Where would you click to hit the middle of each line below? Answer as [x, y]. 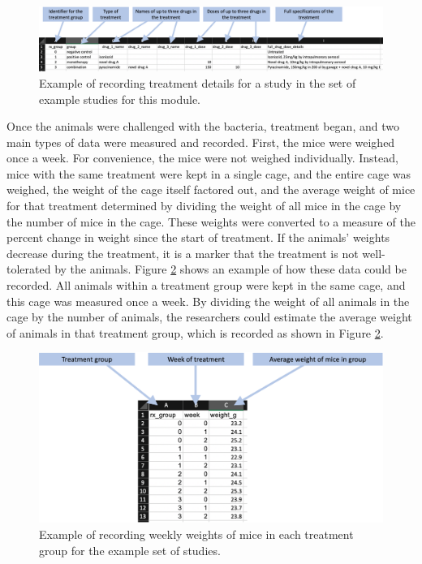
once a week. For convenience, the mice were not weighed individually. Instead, [202, 158]
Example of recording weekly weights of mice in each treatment [196, 534]
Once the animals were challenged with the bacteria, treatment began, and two [203, 126]
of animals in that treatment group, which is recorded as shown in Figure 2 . [195, 332]
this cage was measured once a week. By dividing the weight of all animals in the [208, 301]
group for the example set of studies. [130, 550]
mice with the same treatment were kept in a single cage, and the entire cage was [209, 173]
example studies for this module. [120, 99]
